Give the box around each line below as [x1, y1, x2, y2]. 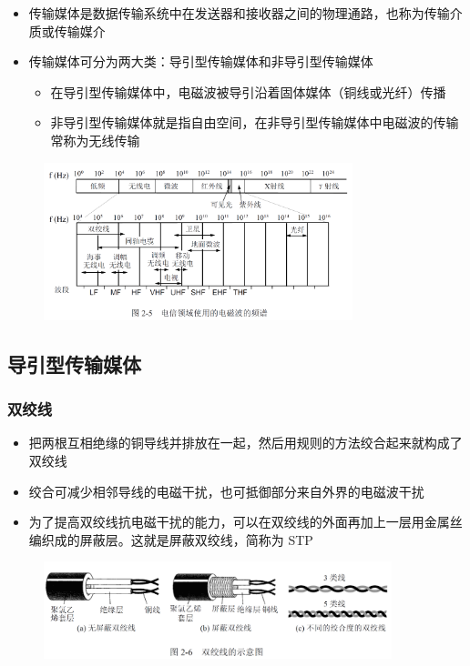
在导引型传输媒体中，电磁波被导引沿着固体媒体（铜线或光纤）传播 [50, 82, 446, 101]
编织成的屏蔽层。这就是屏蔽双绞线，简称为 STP [28, 530, 313, 549]
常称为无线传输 [50, 130, 140, 149]
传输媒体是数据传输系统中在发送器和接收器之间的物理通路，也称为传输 [28, 4, 450, 22]
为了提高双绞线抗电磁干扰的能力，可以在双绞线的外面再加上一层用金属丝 [28, 512, 463, 531]
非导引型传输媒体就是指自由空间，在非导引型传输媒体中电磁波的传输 [50, 113, 459, 132]
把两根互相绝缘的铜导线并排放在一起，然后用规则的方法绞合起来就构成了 [28, 433, 463, 452]
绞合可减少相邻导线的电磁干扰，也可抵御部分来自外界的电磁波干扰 [28, 481, 424, 500]
